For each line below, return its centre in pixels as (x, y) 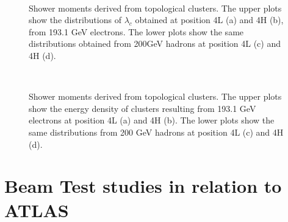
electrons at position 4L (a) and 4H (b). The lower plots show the (152, 120)
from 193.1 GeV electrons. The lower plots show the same (136, 31)
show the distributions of (75, 20)
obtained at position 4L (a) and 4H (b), (209, 20)
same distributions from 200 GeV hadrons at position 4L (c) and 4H (156, 132)
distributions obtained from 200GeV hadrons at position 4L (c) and (155, 43)
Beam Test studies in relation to (143, 186)
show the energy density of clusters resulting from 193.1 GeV (142, 108)
